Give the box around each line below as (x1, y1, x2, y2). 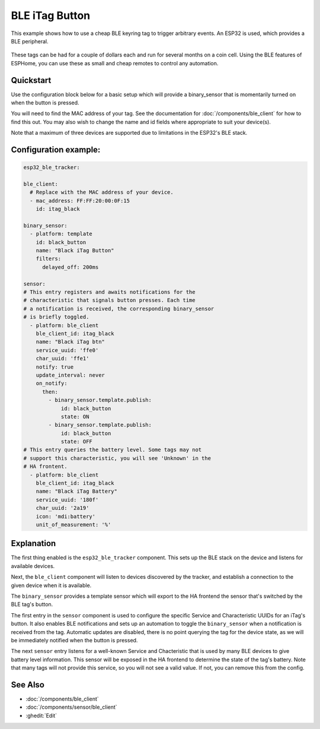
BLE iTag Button (11, 9, 91, 22)
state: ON (60, 413, 89, 420)
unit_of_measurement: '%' (36, 521, 111, 528)
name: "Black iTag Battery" (36, 488, 118, 495)
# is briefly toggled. (23, 313, 89, 321)
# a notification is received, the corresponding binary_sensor (23, 305, 215, 312)
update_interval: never (36, 372, 105, 378)
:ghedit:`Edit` (25, 712, 57, 719)
